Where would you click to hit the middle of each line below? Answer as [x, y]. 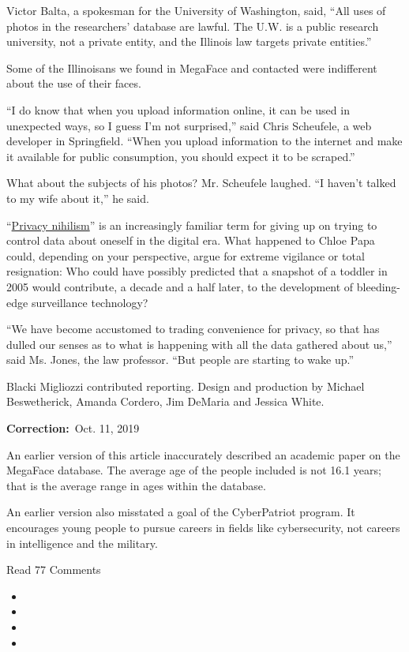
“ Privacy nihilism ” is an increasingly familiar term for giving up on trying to [192, 225]
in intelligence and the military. [82, 543]
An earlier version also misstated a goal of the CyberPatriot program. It [181, 512]
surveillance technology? [90, 302]
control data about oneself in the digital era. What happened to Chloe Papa [191, 240]
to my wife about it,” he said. [78, 198]
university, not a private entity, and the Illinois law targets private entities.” [189, 41]
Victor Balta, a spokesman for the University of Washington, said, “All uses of [196, 10]
